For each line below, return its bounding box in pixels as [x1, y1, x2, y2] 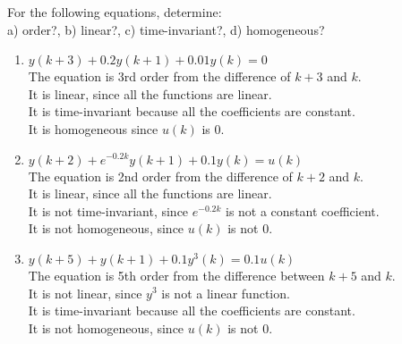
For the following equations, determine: [7, 3, 222, 21]
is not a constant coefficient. [225, 201, 380, 220]
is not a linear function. [161, 283, 290, 302]
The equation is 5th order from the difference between [28, 265, 325, 284]
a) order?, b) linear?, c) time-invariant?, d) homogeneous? [7, 20, 325, 38]
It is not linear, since [28, 283, 142, 302]
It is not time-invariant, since [28, 201, 189, 220]
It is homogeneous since [28, 119, 158, 138]
